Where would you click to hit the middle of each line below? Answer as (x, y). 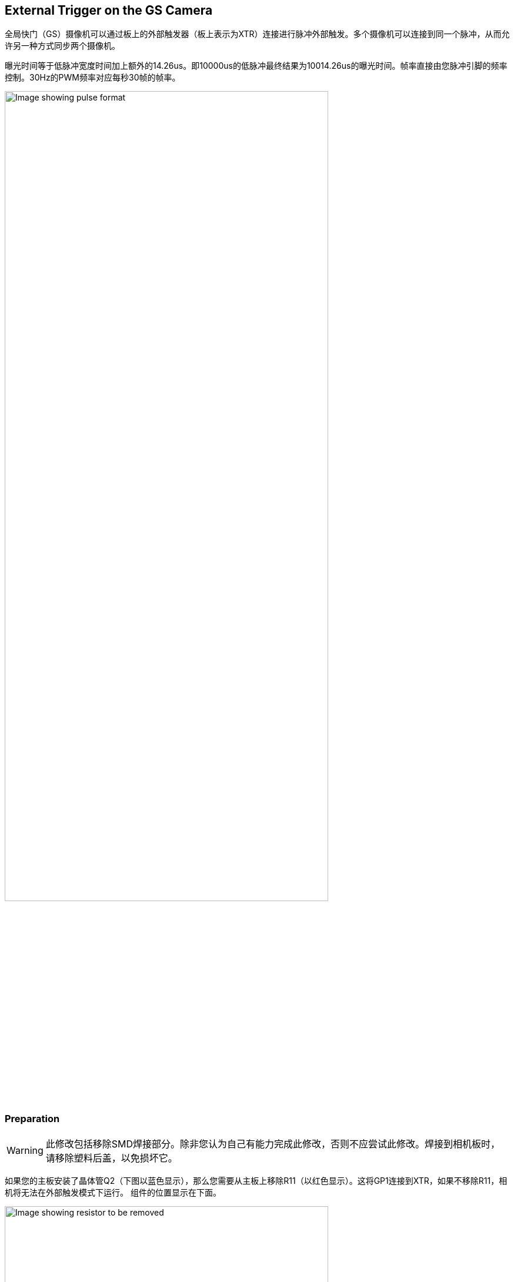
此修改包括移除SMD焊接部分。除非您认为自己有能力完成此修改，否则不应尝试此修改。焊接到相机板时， (273, 1144)
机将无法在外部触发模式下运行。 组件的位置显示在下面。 (113, 1192)
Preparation (32, 1119)
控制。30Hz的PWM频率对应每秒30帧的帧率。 (93, 78)
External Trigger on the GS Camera (109, 10)
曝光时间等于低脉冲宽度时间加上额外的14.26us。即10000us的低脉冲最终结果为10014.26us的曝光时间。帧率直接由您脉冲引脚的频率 (256, 66)
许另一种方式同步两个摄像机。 (62, 46)
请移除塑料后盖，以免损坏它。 (111, 1158)
